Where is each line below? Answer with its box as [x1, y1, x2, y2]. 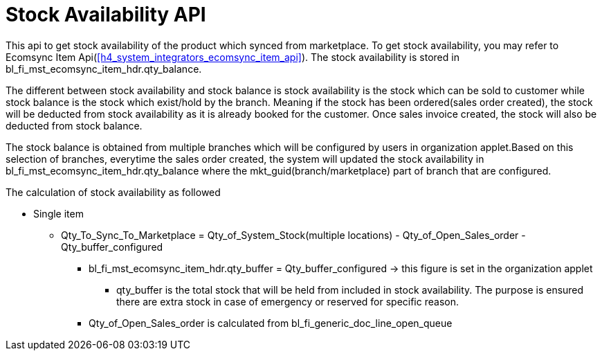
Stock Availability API [6, 3, 206, 26]
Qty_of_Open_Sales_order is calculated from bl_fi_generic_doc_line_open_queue [89, 317, 453, 329]
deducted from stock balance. [6, 119, 143, 132]
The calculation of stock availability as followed [6, 186, 221, 198]
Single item [33, 207, 84, 220]
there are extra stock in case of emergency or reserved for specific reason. [116, 295, 459, 308]
